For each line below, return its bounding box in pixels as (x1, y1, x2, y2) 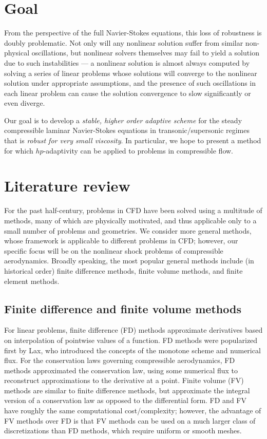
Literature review (4, 175, 130, 196)
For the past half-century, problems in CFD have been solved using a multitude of (4, 205, 262, 216)
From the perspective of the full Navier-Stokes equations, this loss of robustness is (4, 27, 262, 38)
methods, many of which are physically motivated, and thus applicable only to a (4, 215, 257, 225)
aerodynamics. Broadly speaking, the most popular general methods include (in (4, 255, 254, 266)
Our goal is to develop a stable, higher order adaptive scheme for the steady (4, 114, 242, 125)
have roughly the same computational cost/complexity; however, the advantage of (4, 405, 261, 416)
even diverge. (4, 98, 45, 108)
